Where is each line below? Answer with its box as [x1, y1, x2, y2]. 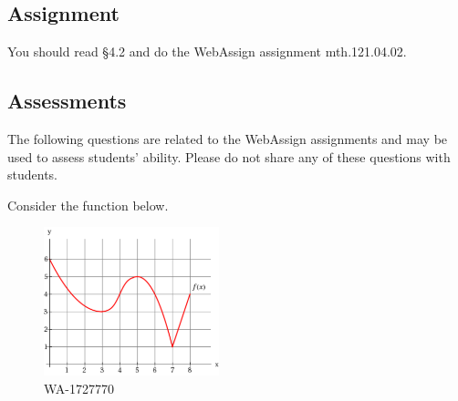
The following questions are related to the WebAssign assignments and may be [7, 129, 448, 148]
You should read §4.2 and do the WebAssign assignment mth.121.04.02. [7, 42, 407, 61]
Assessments [7, 87, 127, 115]
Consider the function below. [7, 195, 169, 214]
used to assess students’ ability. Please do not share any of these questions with [7, 147, 451, 166]
